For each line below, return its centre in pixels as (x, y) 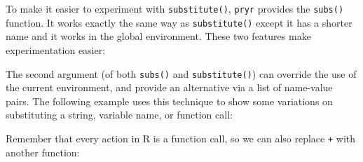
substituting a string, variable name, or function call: (119, 115)
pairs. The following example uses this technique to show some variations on (169, 101)
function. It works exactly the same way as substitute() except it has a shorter (179, 22)
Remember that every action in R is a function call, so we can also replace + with (181, 138)
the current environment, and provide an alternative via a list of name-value (169, 87)
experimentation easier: (56, 49)
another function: (43, 152)
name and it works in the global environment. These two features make (158, 36)
